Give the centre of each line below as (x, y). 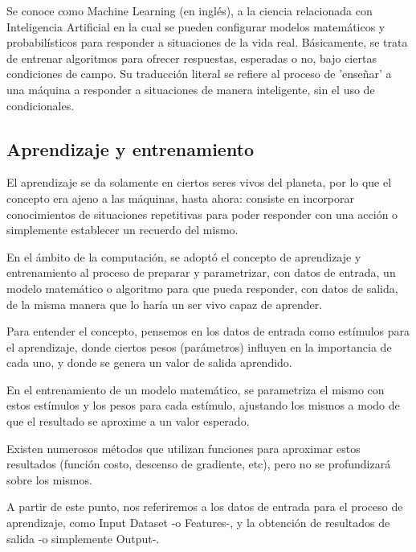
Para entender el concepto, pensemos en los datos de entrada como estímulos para (208, 331)
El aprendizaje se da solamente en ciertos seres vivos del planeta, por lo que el (199, 182)
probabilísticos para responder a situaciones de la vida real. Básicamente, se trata (207, 42)
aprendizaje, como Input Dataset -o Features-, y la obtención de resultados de (198, 523)
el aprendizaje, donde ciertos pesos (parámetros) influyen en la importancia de (199, 346)
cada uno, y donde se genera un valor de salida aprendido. (149, 363)
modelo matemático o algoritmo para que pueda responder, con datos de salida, (202, 288)
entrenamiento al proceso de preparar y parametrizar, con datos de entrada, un (201, 272)
